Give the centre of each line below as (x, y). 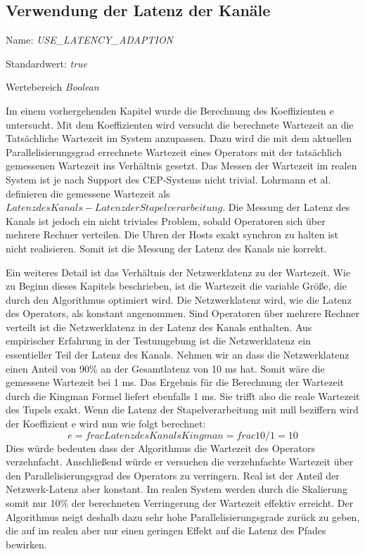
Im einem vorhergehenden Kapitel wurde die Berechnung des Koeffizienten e (170, 110)
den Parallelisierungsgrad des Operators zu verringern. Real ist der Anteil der (173, 475)
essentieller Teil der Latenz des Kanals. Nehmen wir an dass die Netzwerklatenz (178, 355)
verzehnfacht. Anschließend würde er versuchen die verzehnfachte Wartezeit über (180, 462)
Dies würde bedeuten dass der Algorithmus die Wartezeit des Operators (160, 447)
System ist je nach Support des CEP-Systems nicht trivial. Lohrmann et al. (168, 179)
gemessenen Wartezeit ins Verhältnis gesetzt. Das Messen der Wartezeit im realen (181, 166)
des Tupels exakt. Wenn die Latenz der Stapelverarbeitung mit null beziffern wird (182, 410)
